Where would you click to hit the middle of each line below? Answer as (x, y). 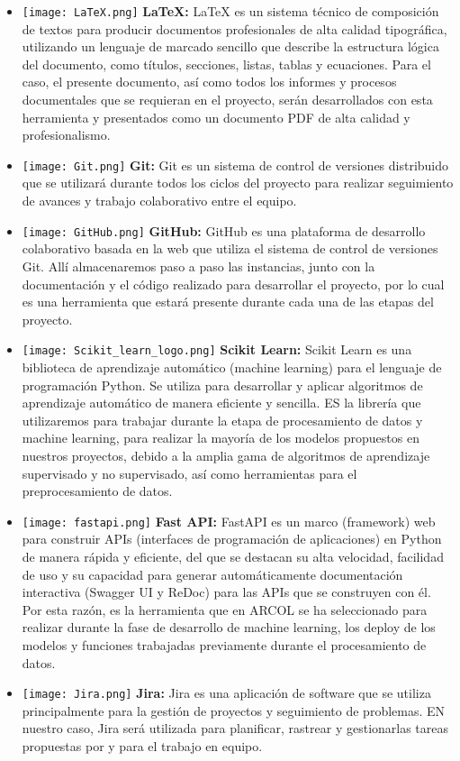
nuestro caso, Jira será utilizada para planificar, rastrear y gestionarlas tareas (235, 728)
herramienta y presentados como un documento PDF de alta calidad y (216, 117)
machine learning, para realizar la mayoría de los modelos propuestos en (221, 438)
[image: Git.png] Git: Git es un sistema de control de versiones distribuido (235, 165)
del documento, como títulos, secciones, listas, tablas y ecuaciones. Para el (226, 64)
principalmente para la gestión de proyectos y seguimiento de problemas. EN (234, 710)
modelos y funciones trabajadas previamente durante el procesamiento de (224, 644)
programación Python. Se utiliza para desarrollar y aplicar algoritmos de (222, 385)
